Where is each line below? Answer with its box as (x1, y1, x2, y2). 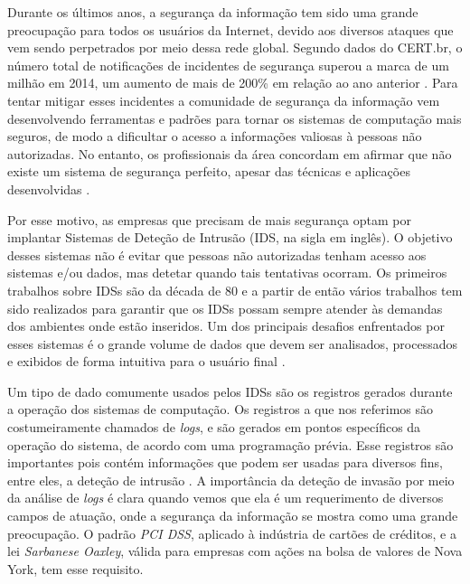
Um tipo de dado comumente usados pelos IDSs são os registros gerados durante (7, 381, 453, 400)
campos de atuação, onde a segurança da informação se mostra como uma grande (7, 506, 458, 525)
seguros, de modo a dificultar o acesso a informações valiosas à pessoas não (7, 127, 422, 146)
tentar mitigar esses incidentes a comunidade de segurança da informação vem (7, 90, 440, 109)
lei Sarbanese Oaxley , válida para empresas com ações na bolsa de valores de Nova (7, 542, 463, 560)
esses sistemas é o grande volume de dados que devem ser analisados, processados (7, 334, 458, 353)
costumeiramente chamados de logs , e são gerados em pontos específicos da (7, 418, 421, 437)
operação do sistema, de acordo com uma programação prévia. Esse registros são (7, 435, 454, 454)
